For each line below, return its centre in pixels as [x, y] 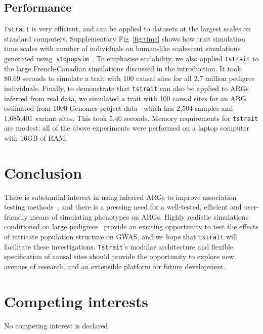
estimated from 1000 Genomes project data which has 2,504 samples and [119, 108]
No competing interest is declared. [57, 325]
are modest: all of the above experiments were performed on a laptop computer [127, 128]
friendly [16, 216]
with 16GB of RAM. [36, 137]
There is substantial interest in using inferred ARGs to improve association [120, 197]
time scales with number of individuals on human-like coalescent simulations [122, 48]
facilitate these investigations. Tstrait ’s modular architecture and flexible [119, 246]
